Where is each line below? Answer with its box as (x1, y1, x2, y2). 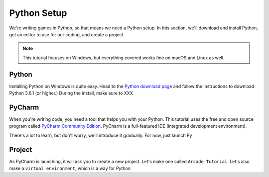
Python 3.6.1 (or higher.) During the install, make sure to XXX (9, 90, 133, 96)
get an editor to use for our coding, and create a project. (9, 31, 125, 37)
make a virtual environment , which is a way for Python (9, 166, 131, 171)
